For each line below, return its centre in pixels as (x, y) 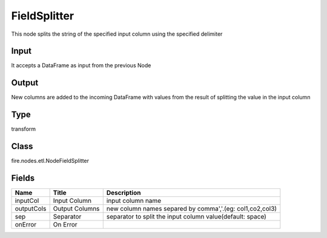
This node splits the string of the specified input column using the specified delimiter (117, 34)
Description (124, 193)
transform (24, 129)
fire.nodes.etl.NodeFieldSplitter (50, 161)
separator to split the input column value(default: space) (186, 217)
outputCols (31, 209)
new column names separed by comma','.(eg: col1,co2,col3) (192, 209)
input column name (134, 201)
